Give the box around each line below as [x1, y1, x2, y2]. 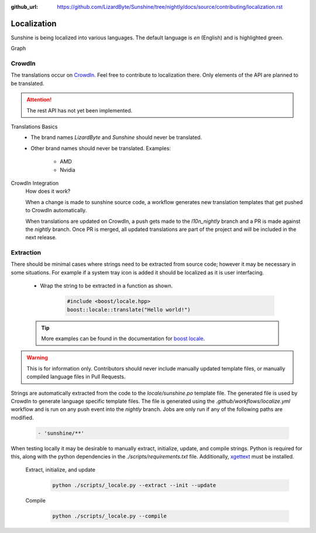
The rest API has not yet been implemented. [26, 107, 133, 114]
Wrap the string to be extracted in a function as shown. [40, 282, 173, 290]
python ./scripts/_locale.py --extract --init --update [52, 482, 217, 489]
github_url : [11, 4, 38, 10]
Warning [26, 354, 48, 361]
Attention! [26, 96, 52, 103]
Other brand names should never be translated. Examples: [30, 144, 171, 152]
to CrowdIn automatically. [25, 207, 87, 214]
